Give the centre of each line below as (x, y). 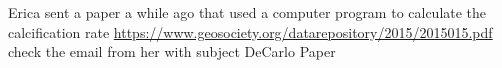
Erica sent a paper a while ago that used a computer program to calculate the (247, 12)
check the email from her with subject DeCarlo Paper (172, 51)
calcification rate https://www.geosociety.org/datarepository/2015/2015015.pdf (250, 31)
